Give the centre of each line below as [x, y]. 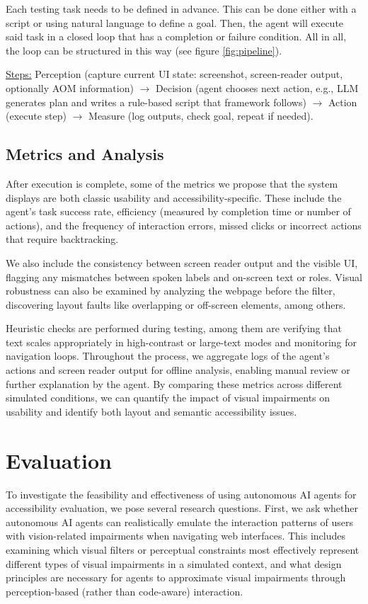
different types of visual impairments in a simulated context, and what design [174, 563]
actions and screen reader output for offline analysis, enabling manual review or [178, 370]
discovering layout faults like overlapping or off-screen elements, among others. [176, 304]
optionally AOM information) [70, 87]
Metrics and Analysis [85, 154]
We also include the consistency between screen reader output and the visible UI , [182, 262]
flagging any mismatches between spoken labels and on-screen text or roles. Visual [184, 277]
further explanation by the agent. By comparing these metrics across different [174, 383]
